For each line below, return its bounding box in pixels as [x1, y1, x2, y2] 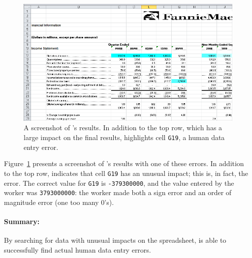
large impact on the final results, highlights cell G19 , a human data [24, 132, 225, 143]
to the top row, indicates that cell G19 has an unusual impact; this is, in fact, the [4, 168, 248, 178]
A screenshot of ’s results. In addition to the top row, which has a [24, 122, 222, 133]
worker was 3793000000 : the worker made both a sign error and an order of [4, 187, 232, 198]
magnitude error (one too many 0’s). [4, 197, 114, 207]
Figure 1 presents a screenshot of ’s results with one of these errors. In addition [4, 158, 244, 169]
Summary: [4, 216, 40, 227]
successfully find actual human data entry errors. [4, 244, 151, 255]
